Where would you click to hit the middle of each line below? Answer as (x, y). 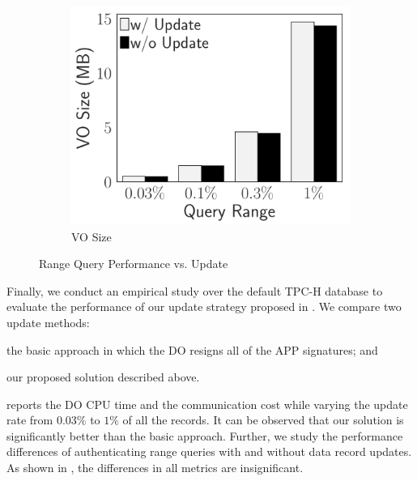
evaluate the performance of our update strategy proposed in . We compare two (204, 306)
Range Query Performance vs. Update (134, 264)
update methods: (48, 322)
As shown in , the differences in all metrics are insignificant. (155, 468)
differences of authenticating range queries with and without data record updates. (209, 451)
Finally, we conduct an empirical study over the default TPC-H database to (195, 290)
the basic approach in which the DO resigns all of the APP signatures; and (192, 349)
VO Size (91, 236)
